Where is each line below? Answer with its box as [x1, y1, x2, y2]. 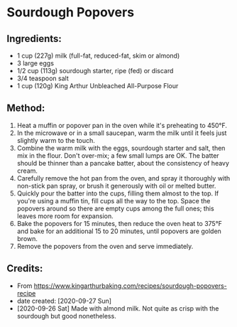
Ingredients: [6, 33, 62, 45]
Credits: [6, 262, 43, 274]
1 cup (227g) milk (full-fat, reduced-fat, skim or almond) [16, 51, 180, 60]
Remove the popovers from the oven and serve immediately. [16, 242, 194, 250]
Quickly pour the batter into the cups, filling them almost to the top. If [16, 189, 219, 198]
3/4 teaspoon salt [16, 74, 69, 82]
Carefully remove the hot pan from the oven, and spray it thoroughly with [16, 173, 231, 182]
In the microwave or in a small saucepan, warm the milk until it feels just [16, 129, 227, 137]
